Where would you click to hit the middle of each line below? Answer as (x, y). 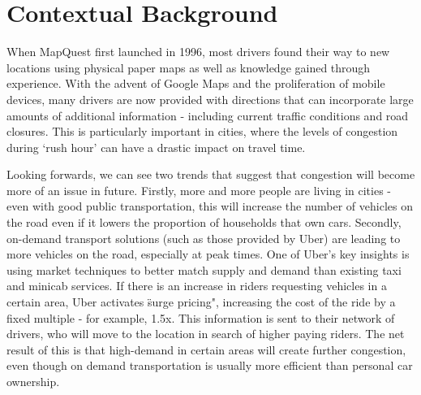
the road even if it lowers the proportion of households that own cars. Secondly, (204, 222)
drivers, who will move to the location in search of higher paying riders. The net (206, 334)
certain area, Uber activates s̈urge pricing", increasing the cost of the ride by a (201, 302)
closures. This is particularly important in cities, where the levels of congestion (202, 131)
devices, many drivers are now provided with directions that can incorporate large (210, 99)
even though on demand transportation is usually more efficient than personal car (210, 365)
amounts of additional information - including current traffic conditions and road (208, 115)
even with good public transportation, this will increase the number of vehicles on (210, 206)
